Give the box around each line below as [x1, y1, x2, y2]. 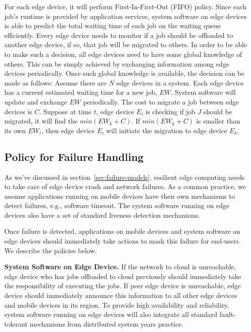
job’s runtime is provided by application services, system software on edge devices [4, 11, 247, 21]
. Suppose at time [39, 106, 92, 116]
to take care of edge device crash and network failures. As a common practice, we [4, 181, 246, 192]
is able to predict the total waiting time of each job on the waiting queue [4, 20, 221, 31]
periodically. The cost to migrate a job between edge [83, 96, 239, 106]
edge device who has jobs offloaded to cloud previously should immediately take [4, 271, 241, 281]
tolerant [4, 318, 28, 329]
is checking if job [145, 106, 195, 116]
